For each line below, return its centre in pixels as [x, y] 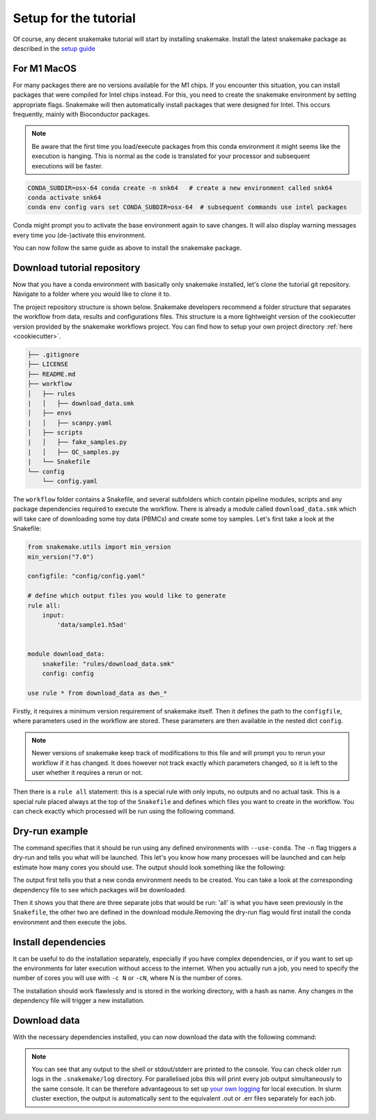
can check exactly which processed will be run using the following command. [124, 812]
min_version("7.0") [61, 557]
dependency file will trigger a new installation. [79, 1001]
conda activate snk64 [64, 197]
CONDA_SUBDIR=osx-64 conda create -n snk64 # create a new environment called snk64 [180, 188]
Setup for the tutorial [74, 18]
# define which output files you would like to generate [127, 596]
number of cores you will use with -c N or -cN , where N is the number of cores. [128, 978]
